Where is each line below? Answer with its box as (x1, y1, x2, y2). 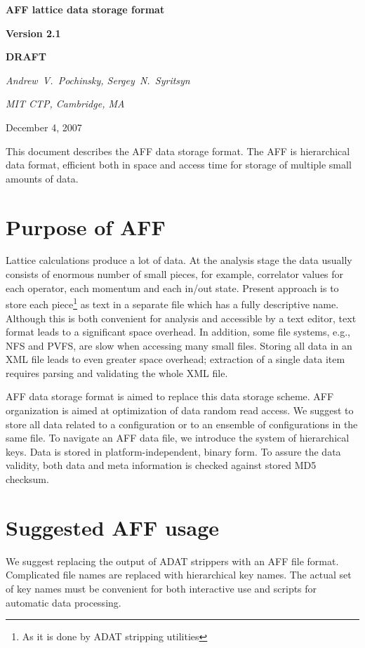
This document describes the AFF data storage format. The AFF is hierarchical (6, 143, 350, 158)
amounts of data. (6, 171, 79, 185)
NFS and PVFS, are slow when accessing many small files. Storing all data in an (6, 338, 352, 352)
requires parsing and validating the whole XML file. (6, 365, 228, 380)
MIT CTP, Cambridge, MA (6, 96, 125, 111)
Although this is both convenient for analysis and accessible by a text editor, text (6, 310, 357, 325)
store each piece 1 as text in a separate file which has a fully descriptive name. (6, 295, 339, 311)
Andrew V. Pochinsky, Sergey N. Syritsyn (6, 72, 190, 87)
